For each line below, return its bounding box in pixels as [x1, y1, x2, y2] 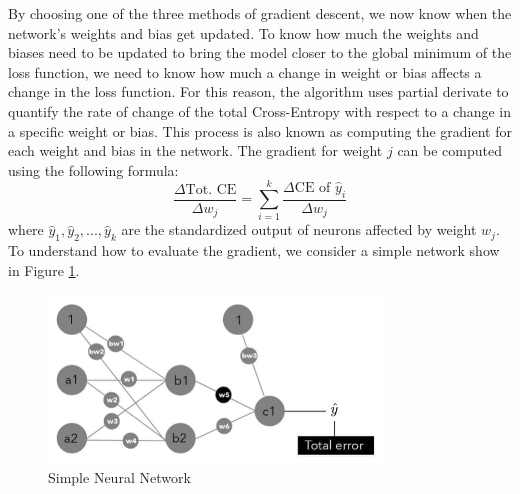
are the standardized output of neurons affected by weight [121, 219, 477, 240]
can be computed [397, 140, 503, 161]
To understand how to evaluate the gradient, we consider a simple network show [8, 240, 500, 261]
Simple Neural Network [48, 466, 191, 487]
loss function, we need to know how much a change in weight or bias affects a [8, 61, 482, 82]
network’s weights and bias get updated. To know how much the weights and [8, 22, 479, 43]
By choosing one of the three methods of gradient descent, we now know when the [8, 3, 512, 23]
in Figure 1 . [8, 259, 80, 280]
